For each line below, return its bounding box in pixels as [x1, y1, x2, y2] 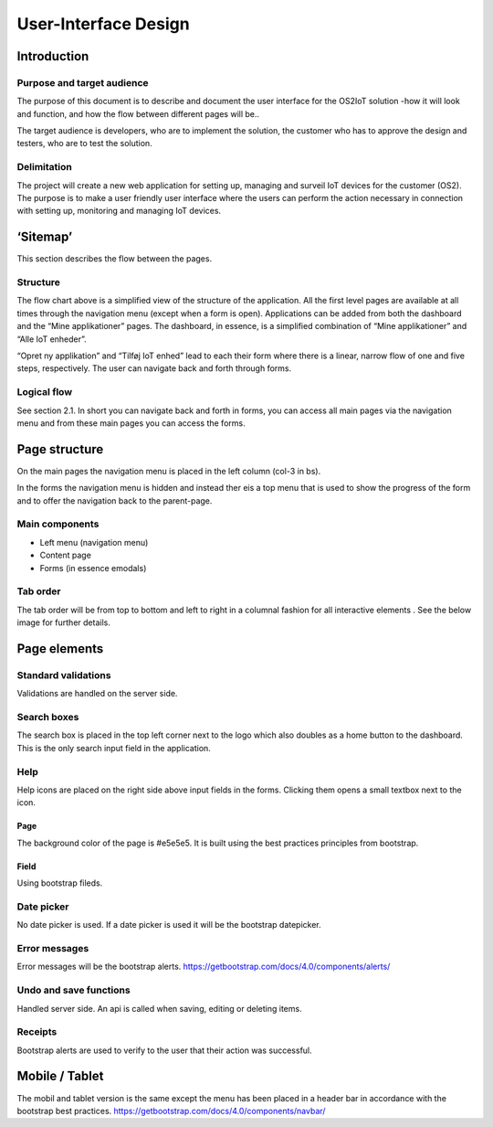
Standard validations [16, 668, 111, 681]
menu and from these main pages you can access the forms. [16, 417, 246, 429]
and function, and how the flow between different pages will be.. [16, 108, 260, 119]
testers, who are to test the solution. [16, 138, 152, 149]
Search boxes [16, 711, 79, 723]
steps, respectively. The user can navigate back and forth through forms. [16, 363, 292, 374]
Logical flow [16, 386, 73, 399]
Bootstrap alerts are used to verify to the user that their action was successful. [16, 1045, 312, 1056]
